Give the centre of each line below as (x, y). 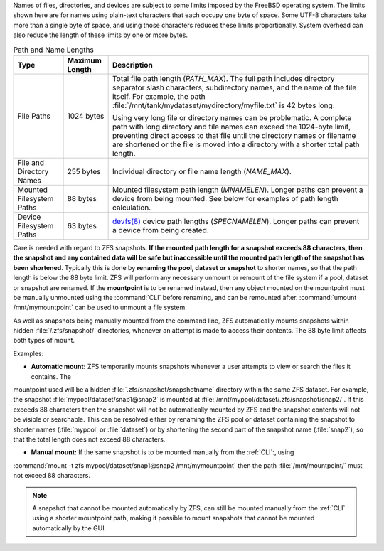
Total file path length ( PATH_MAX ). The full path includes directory (223, 78)
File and (31, 162)
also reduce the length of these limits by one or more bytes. (101, 35)
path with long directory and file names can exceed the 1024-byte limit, (231, 127)
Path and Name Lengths (53, 50)
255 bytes (84, 171)
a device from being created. (160, 230)
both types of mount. (44, 341)
